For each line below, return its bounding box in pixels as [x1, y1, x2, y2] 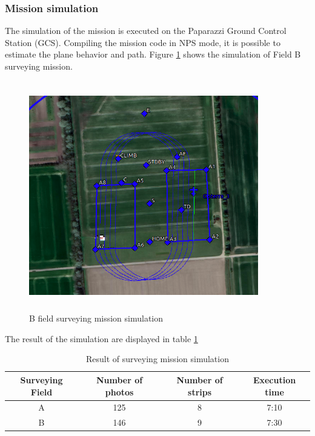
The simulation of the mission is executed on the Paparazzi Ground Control [5, 24, 287, 37]
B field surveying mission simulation [29, 312, 164, 325]
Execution [253, 373, 296, 386]
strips [188, 385, 212, 398]
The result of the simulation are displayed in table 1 [5, 332, 198, 345]
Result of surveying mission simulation [86, 352, 229, 365]
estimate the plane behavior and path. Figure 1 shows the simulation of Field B [5, 48, 301, 61]
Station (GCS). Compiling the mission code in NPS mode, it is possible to [5, 36, 280, 48]
